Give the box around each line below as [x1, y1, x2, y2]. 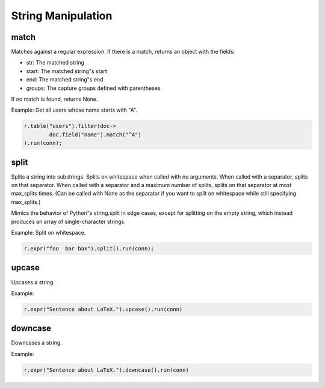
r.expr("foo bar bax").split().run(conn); [23, 245, 155, 252]
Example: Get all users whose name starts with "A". [11, 106, 138, 114]
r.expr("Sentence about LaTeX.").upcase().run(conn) [23, 305, 183, 313]
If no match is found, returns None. [11, 95, 98, 103]
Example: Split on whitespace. [11, 229, 86, 237]
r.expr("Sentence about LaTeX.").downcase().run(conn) [23, 366, 189, 374]
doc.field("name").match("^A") [49, 131, 141, 138]
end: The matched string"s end [26, 76, 104, 83]
